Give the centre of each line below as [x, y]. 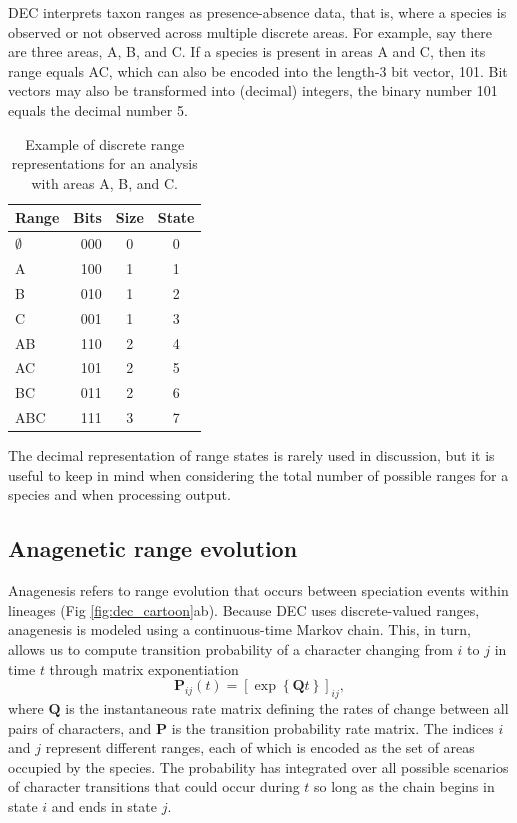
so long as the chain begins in [404, 786]
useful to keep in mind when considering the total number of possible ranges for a [258, 474]
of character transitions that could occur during [154, 786]
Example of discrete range [105, 143]
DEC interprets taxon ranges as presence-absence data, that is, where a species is [257, 12]
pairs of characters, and [80, 727]
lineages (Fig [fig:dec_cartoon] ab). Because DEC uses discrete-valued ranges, [244, 609]
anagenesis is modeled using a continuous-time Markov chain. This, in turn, [239, 629]
